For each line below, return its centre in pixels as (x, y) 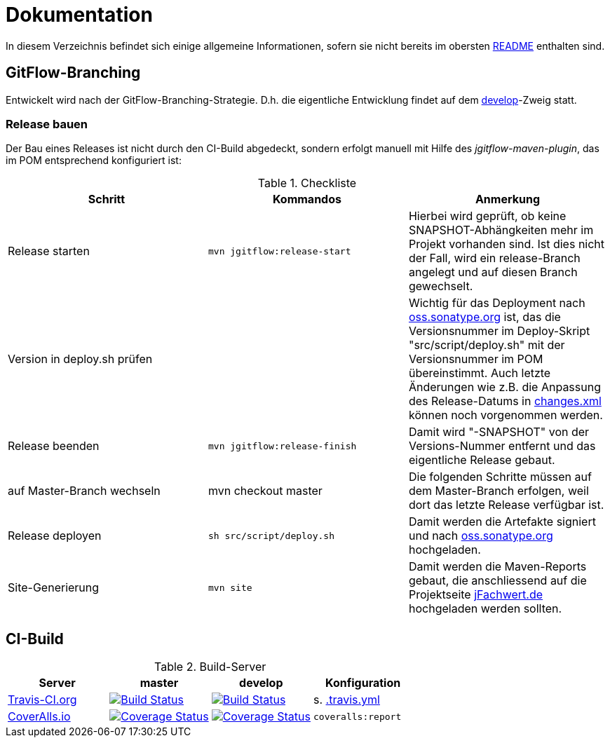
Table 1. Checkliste (307, 183)
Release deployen (55, 536)
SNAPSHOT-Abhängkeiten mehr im (501, 230)
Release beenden (54, 446)
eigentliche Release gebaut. (482, 460)
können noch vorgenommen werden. (506, 415)
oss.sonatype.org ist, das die (484, 317)
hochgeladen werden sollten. (485, 609)
